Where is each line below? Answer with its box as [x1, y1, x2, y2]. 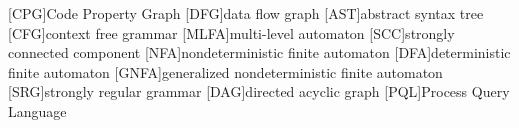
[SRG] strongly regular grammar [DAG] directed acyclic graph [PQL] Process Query [8, 81, 510, 102]
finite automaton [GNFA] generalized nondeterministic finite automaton [8, 61, 443, 82]
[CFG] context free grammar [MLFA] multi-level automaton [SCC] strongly [8, 22, 455, 43]
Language [8, 100, 67, 121]
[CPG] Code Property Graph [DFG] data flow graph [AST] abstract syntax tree [8, 3, 484, 23]
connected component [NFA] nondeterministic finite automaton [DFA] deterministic [8, 42, 511, 63]
